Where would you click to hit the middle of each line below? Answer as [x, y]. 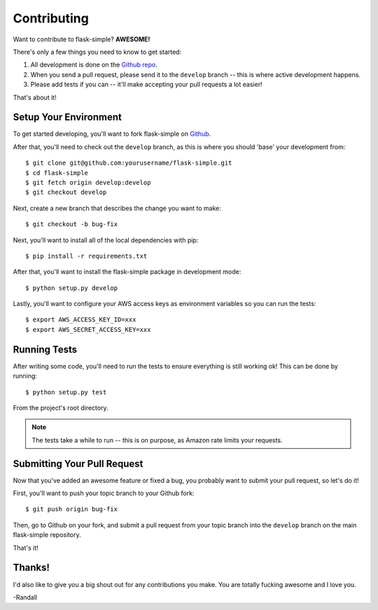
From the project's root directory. [61, 408]
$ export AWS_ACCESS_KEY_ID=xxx [81, 320]
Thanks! [31, 568]
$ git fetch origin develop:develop [88, 182]
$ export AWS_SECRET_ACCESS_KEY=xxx [88, 330]
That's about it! [35, 97]
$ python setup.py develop [72, 288]
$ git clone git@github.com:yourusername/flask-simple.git [129, 163]
